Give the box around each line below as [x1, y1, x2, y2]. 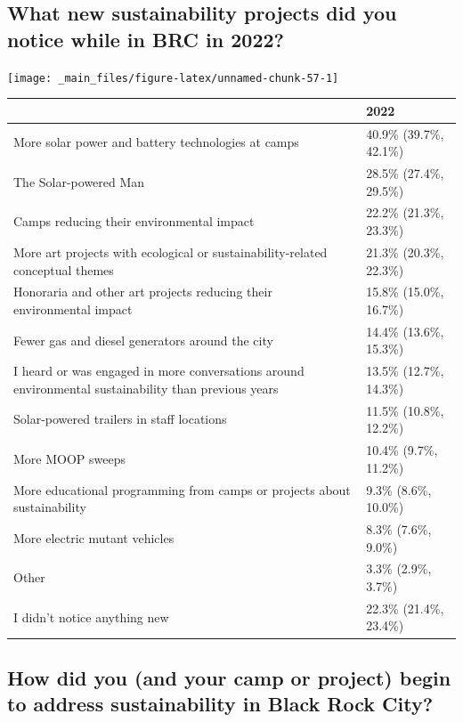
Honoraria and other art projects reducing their [13, 282, 272, 301]
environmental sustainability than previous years [13, 378, 279, 397]
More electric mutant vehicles [13, 528, 175, 547]
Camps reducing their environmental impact [13, 212, 255, 231]
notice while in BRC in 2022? [7, 25, 284, 53]
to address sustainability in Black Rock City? [7, 690, 434, 718]
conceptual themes [13, 260, 114, 279]
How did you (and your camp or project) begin [7, 663, 451, 691]
